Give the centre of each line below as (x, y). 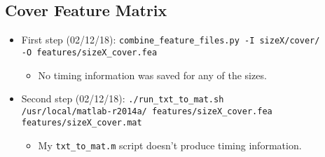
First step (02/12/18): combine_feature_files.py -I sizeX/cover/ (171, 40)
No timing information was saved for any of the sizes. (152, 75)
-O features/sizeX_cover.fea (89, 52)
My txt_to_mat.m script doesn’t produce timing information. (170, 145)
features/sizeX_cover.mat (82, 123)
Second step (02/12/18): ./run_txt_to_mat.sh (123, 98)
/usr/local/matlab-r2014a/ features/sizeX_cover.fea (147, 111)
